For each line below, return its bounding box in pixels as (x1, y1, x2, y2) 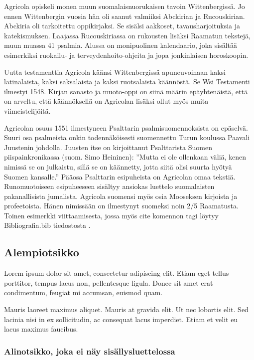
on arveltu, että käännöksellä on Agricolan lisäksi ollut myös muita (4, 96, 209, 106)
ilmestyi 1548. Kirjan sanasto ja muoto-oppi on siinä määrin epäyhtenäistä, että (4, 86, 248, 96)
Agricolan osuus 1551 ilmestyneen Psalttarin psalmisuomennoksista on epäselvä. (4, 122, 248, 133)
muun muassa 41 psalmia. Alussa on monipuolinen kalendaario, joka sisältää (4, 40, 238, 50)
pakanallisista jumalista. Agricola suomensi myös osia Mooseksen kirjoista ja (4, 190, 238, 201)
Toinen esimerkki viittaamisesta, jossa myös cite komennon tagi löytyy (4, 210, 219, 220)
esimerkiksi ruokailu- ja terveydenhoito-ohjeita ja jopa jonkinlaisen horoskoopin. (4, 49, 249, 60)
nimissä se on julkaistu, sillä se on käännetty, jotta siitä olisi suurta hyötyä (4, 161, 232, 172)
